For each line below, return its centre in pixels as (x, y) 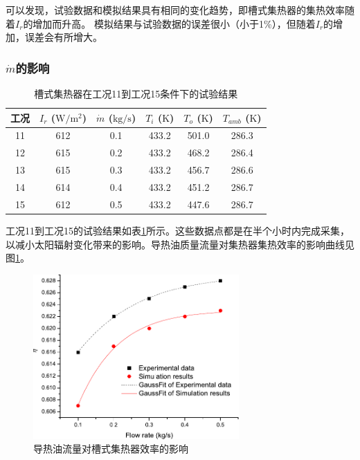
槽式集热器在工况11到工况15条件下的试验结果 (136, 93)
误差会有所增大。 (63, 37)
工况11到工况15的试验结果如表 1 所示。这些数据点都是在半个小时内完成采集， (178, 230)
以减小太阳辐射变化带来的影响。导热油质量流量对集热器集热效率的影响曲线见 (180, 244)
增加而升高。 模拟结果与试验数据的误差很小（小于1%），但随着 (174, 23)
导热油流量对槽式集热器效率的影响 (111, 449)
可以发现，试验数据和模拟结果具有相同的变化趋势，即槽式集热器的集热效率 (175, 10)
